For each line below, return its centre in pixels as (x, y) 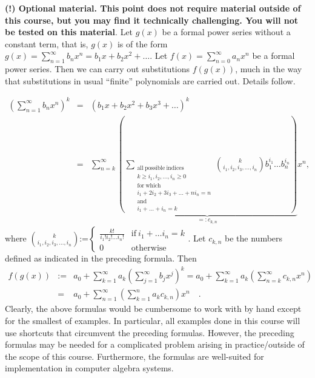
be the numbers (254, 238)
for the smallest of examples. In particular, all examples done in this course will (153, 321)
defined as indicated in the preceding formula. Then (101, 258)
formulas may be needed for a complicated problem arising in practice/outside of (155, 344)
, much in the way (269, 69)
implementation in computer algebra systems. (89, 368)
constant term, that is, (47, 43)
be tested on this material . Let (69, 32)
